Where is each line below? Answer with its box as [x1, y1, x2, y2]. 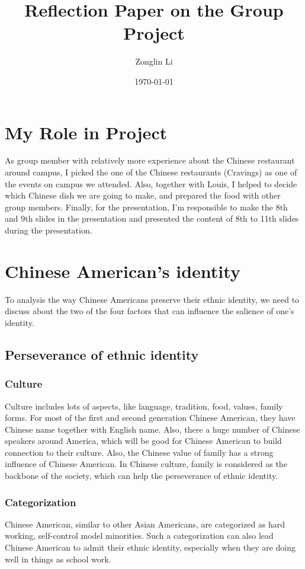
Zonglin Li [135, 55, 173, 68]
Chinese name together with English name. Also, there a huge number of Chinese [5, 423, 300, 435]
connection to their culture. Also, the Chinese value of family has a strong [5, 446, 274, 458]
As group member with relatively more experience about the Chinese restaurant [5, 154, 295, 167]
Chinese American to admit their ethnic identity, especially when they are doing [5, 541, 296, 554]
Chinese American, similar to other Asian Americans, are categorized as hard [5, 517, 285, 530]
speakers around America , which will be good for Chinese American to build [5, 434, 282, 447]
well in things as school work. [5, 552, 111, 565]
